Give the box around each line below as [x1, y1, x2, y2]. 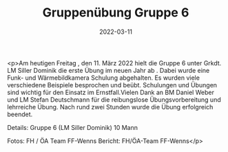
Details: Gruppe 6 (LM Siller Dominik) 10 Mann [7, 123, 138, 131]
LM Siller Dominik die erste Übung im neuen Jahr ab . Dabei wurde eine [7, 66, 210, 74]
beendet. [7, 110, 33, 118]
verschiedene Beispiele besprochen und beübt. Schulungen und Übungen [7, 80, 218, 89]
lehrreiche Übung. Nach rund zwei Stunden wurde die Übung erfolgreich [7, 102, 214, 111]
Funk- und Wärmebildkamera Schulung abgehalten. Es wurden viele [7, 74, 200, 82]
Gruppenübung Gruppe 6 [42, 5, 189, 21]
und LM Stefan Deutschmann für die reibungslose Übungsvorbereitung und [7, 95, 222, 104]
